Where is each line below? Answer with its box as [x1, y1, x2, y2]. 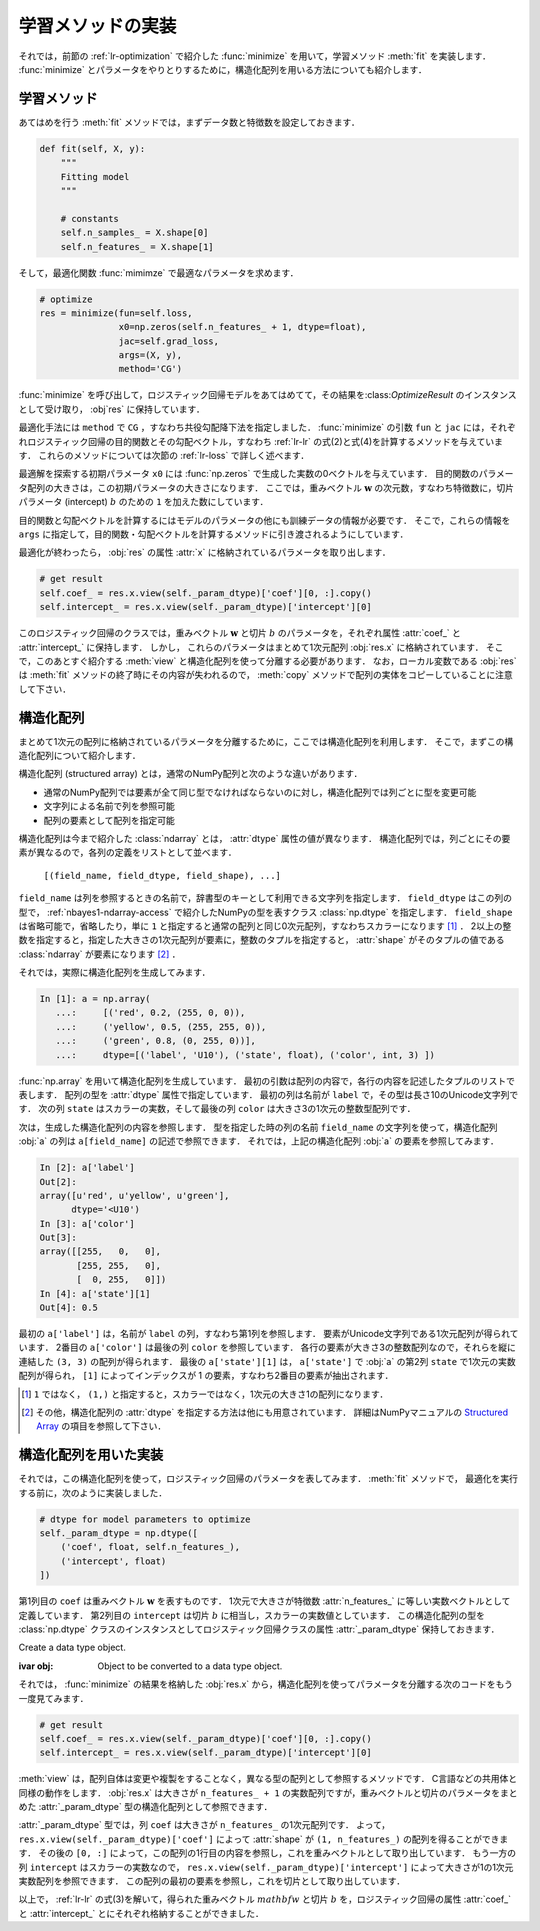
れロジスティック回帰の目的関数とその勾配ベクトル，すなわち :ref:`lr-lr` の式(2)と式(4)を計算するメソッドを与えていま [18, 435, 504, 447]
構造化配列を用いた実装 [18, 1446, 164, 1464]
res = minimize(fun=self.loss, [39, 307, 194, 319]
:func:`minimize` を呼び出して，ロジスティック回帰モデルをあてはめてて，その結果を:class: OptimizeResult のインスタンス [18, 389, 517, 401]
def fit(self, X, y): [39, 143, 146, 154]
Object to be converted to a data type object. [97, 1660, 283, 1672]
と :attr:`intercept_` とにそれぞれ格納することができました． [18, 1907, 264, 1919]
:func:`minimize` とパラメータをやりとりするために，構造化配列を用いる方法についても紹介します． [18, 63, 427, 75]
